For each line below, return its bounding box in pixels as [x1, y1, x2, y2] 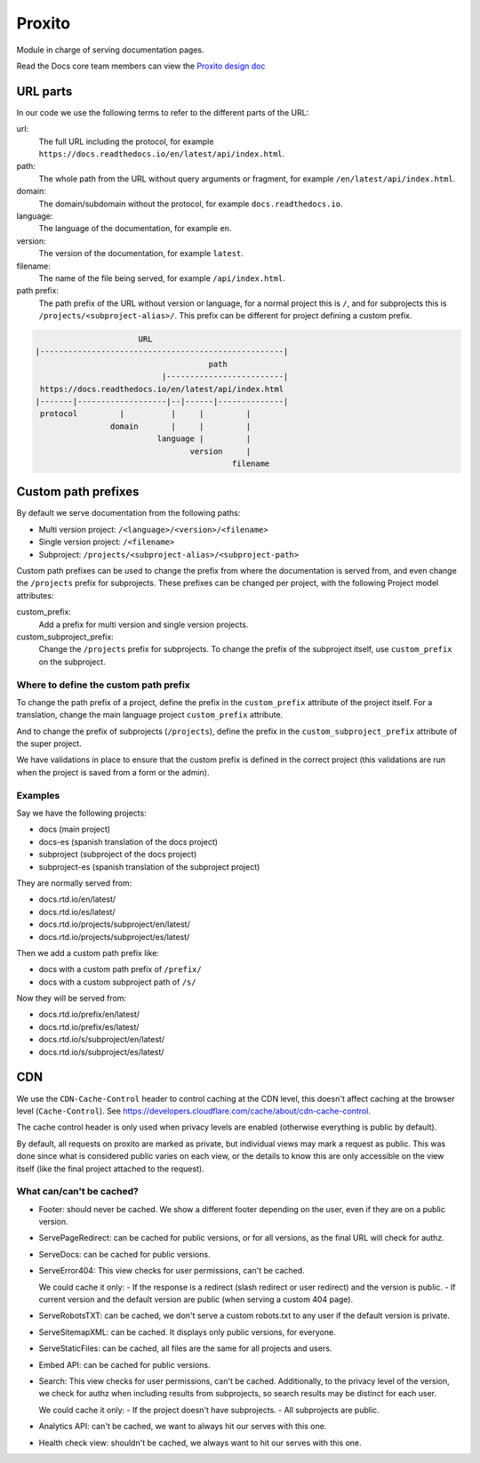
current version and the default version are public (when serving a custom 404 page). [38, 1294, 354, 1305]
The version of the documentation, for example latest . [38, 248, 244, 259]
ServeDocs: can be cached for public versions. [38, 1249, 211, 1259]
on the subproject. [38, 656, 106, 667]
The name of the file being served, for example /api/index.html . [38, 272, 286, 284]
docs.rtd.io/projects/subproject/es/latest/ [38, 931, 190, 942]
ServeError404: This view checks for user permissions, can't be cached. [38, 1266, 306, 1276]
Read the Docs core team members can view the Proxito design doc [16, 60, 266, 71]
